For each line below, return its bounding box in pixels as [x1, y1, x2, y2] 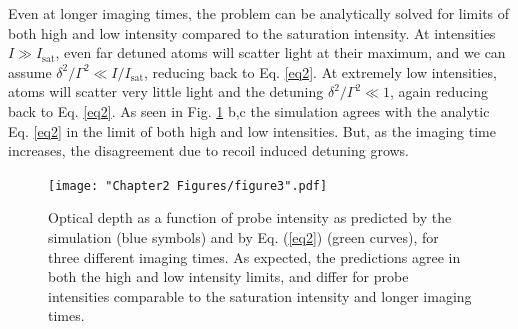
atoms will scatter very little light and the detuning [8, 81, 324, 102]
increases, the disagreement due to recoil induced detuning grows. [8, 140, 410, 161]
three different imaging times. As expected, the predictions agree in [48, 246, 461, 267]
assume [8, 61, 52, 82]
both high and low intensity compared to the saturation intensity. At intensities [8, 22, 496, 43]
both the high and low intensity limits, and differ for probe [48, 266, 409, 287]
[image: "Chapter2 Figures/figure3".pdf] [48, 178, 328, 193]
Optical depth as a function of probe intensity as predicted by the [48, 207, 452, 228]
